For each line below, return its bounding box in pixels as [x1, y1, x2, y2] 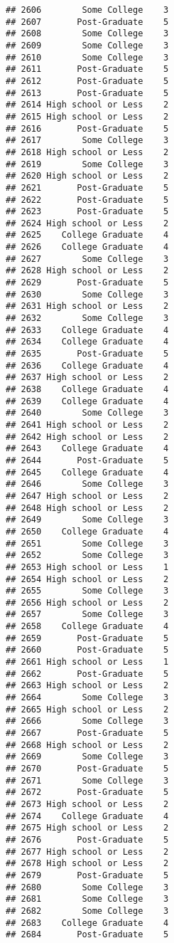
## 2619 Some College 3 [6, 159, 169, 169]
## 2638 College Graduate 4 [6, 384, 169, 394]
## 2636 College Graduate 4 [6, 360, 169, 371]
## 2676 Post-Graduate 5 [6, 834, 169, 845]
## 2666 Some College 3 [6, 716, 169, 727]
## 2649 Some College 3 [6, 515, 169, 525]
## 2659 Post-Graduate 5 [6, 633, 169, 643]
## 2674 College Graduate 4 [6, 811, 169, 821]
